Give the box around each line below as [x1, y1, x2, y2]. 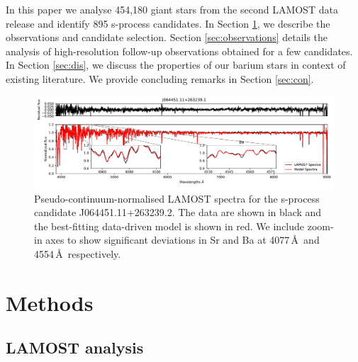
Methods [6, 288, 94, 317]
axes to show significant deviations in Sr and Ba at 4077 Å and [45, 232, 320, 247]
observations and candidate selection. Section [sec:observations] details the [6, 30, 328, 45]
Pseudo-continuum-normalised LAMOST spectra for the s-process [34, 191, 320, 205]
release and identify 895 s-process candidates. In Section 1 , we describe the [6, 16, 330, 30]
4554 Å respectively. [34, 246, 121, 261]
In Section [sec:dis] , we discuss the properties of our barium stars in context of [6, 57, 346, 72]
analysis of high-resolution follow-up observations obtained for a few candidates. [6, 43, 353, 58]
